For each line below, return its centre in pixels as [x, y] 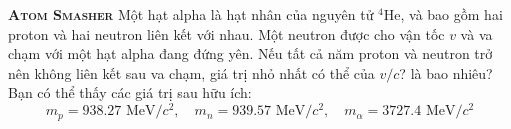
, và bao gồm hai [451, 14]
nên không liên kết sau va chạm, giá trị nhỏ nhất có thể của [191, 72]
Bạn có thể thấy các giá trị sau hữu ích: [130, 92]
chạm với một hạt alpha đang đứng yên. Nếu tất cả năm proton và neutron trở [250, 53]
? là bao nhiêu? [446, 72]
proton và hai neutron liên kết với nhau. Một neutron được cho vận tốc [226, 33]
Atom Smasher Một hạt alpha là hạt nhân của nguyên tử [191, 14]
